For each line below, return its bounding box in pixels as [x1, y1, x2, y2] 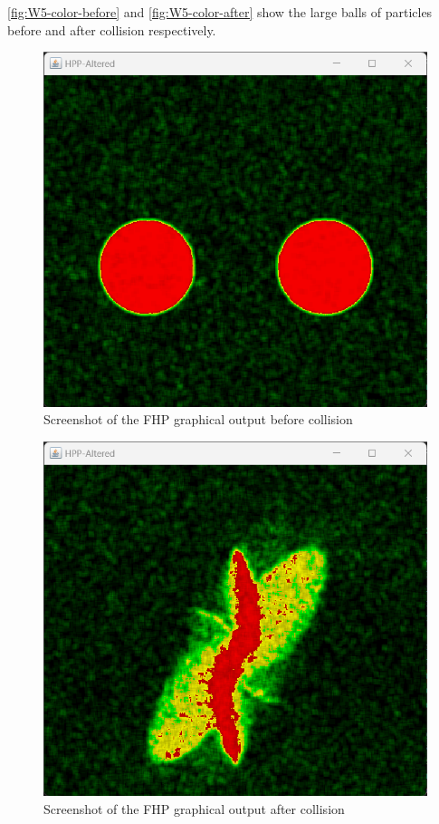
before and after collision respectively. [7, 20, 216, 39]
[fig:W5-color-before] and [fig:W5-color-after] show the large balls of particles [7, 3, 433, 21]
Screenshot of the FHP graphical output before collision [43, 410, 353, 429]
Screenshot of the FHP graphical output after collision [43, 799, 345, 818]
